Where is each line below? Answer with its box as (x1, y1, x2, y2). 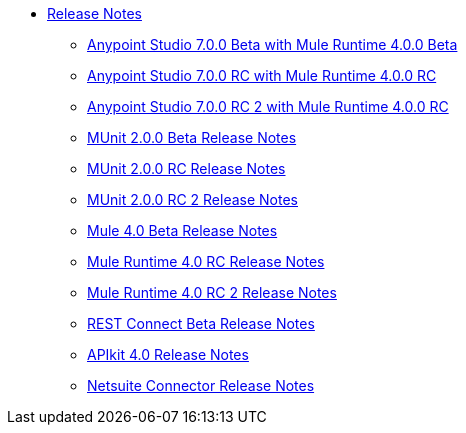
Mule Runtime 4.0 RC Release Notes (87, 253, 325, 270)
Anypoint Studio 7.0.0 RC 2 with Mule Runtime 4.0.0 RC (87, 98, 449, 115)
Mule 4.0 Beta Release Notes (87, 222, 278, 239)
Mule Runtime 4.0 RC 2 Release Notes (87, 284, 337, 301)
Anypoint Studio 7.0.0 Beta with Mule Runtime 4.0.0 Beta (87, 36, 458, 53)
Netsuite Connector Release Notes (87, 377, 315, 394)
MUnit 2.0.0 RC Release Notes (87, 160, 286, 177)
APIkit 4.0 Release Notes (87, 346, 249, 363)
